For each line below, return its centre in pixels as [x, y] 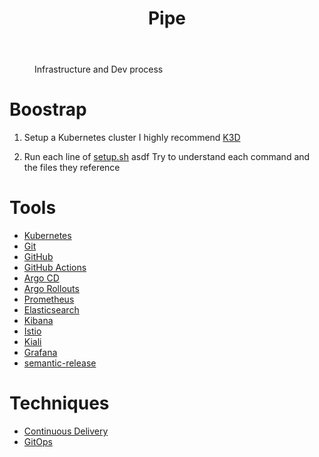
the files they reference [72, 168]
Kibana [38, 321]
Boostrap [48, 109]
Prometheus [49, 299]
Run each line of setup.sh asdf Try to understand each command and [167, 157]
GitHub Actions [55, 268]
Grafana [40, 353]
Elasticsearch [51, 310]
